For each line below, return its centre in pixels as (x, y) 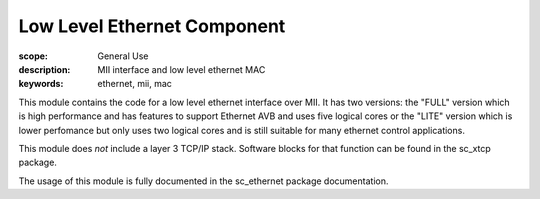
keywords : (41, 84)
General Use (123, 56)
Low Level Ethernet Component (152, 26)
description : (44, 69)
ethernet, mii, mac (134, 84)
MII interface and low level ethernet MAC (181, 69)
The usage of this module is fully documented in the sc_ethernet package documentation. (203, 181)
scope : (33, 56)
